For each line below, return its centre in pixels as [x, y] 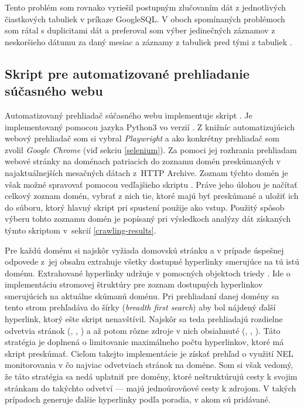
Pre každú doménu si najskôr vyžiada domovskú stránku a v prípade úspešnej [144, 250]
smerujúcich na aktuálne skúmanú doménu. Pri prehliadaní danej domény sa [142, 295]
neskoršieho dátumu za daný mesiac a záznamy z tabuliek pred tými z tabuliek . [148, 41]
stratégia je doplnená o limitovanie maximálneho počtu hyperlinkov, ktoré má [144, 342]
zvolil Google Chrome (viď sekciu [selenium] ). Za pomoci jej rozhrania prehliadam [151, 149]
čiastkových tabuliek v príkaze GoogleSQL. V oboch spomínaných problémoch [145, 18]
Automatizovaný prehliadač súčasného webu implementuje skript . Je [129, 115]
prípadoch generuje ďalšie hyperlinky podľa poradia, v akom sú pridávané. [138, 399]
